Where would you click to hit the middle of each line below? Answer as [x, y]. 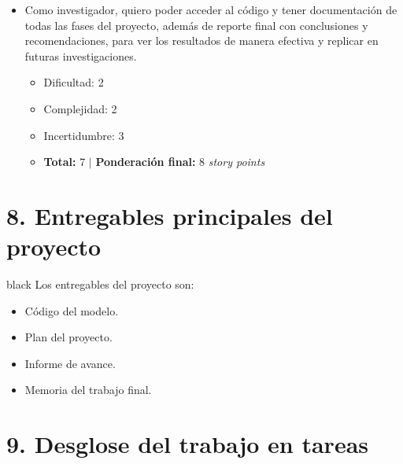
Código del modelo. [72, 310]
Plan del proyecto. [68, 337]
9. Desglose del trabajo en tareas [188, 444]
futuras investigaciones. [81, 55]
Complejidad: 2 [80, 108]
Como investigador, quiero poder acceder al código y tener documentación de [211, 9]
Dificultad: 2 [74, 82]
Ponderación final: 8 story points [180, 162]
